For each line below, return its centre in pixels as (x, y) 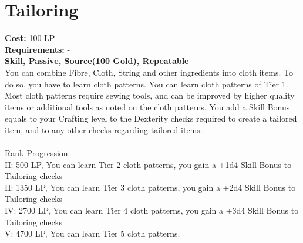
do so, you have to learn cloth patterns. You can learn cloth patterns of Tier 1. (147, 84)
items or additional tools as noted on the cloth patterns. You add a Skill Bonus (147, 107)
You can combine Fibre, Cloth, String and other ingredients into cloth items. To (149, 72)
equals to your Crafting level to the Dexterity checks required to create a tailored (151, 118)
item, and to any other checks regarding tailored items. (104, 129)
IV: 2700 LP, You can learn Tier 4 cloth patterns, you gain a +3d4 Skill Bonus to (152, 210)
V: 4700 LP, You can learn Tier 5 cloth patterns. (92, 233)
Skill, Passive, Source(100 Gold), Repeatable (97, 61)
